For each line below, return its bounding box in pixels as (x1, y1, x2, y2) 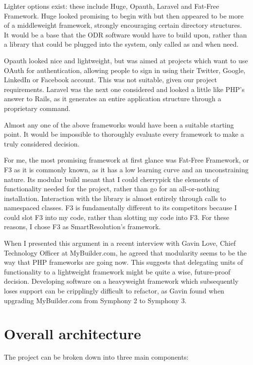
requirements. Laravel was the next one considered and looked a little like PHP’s (4, 84, 245, 94)
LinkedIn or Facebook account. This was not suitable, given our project (4, 74, 217, 85)
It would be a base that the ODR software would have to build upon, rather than (4, 29, 247, 39)
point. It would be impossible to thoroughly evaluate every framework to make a (4, 129, 244, 139)
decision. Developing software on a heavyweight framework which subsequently (4, 276, 239, 286)
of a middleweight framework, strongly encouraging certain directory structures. (4, 20, 242, 30)
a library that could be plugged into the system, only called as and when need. (4, 39, 239, 49)
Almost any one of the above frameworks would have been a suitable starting (4, 119, 234, 129)
